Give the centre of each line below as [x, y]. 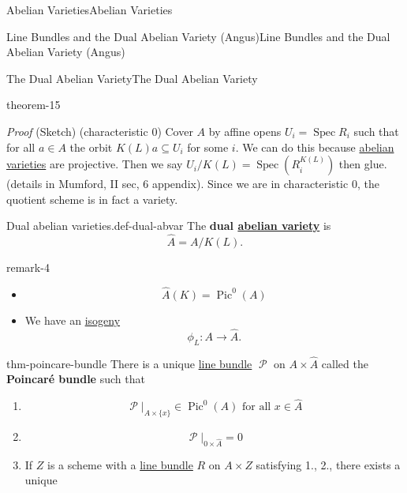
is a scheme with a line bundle [120, 464]
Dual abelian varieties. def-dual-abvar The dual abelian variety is [169, 226]
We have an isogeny [73, 320]
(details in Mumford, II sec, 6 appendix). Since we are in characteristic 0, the [193, 184]
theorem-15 [34, 105]
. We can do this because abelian [315, 147]
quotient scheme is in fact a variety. [92, 199]
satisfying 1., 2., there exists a [328, 464]
